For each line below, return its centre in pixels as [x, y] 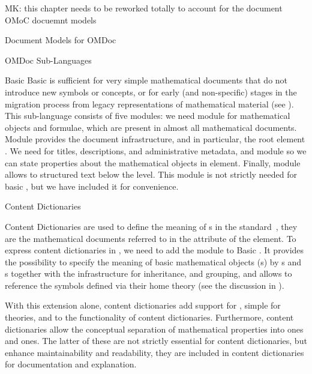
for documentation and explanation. [71, 364]
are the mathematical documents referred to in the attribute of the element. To [151, 238]
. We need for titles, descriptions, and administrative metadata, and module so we [156, 150]
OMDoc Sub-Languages [48, 60]
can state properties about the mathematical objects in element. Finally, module [153, 162]
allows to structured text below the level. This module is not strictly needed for [151, 174]
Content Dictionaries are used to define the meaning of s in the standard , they [151, 226]
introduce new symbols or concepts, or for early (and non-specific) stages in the [151, 92]
